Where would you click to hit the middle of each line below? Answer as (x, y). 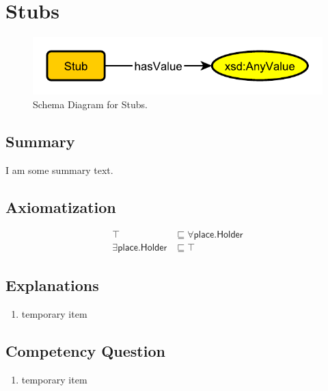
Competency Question (85, 350)
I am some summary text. (59, 169)
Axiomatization (61, 206)
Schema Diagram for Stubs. (90, 104)
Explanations (52, 285)
